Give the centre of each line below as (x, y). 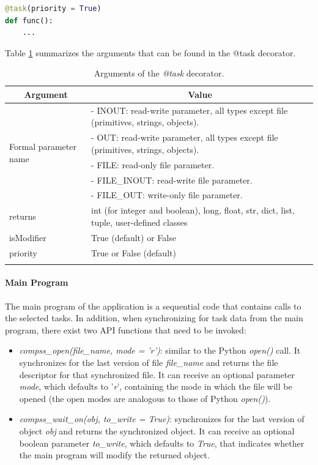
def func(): (29, 20)
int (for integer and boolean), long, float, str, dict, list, (193, 210)
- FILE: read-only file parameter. (153, 164)
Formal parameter (43, 147)
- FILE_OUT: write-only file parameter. (167, 195)
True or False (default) (134, 252)
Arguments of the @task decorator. (159, 73)
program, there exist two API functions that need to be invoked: (126, 329)
